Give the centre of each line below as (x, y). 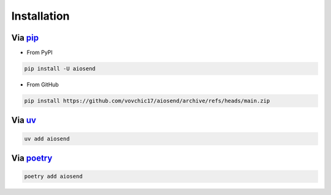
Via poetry (32, 159)
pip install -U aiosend (60, 69)
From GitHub (43, 85)
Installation (40, 16)
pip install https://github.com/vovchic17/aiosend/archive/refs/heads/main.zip (147, 101)
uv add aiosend (47, 139)
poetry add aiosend (53, 177)
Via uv (24, 120)
